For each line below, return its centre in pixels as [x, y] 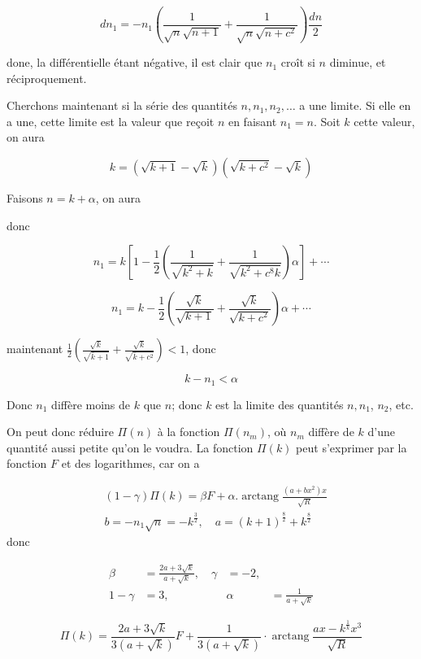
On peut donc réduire [60, 432]
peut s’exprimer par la [352, 447]
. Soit [327, 121]
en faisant [252, 121]
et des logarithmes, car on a [130, 463]
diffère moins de [91, 404]
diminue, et [358, 62]
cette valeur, [384, 121]
